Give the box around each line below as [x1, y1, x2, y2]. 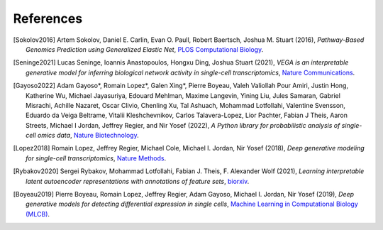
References [13, 11, 83, 26]
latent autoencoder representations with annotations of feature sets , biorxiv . [26, 177, 250, 185]
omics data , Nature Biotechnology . [37, 131, 139, 140]
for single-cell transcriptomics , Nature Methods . [26, 153, 167, 163]
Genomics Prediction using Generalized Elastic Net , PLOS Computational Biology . [26, 45, 264, 53]
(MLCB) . [26, 209, 50, 218]
